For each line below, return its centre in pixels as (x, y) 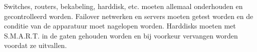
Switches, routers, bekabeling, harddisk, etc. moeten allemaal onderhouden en (123, 6)
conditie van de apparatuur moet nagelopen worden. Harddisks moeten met (120, 26)
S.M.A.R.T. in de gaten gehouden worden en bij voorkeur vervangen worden (121, 35)
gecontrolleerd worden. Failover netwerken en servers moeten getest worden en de (129, 16)
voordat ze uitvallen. (36, 45)
